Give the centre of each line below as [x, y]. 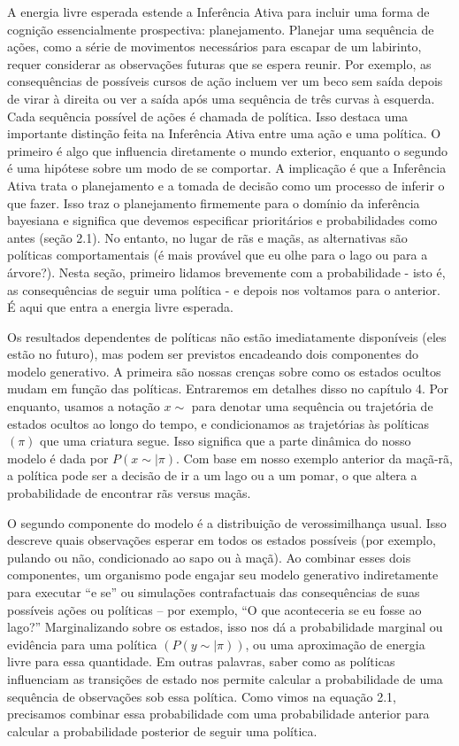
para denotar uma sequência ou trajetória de [312, 406]
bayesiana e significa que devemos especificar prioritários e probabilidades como [222, 220]
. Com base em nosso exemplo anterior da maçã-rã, [314, 458]
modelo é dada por [58, 458]
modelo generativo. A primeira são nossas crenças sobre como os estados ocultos [224, 371]
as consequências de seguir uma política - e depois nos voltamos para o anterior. [224, 289]
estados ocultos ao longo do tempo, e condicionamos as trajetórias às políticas [218, 423]
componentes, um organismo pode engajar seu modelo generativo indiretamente [223, 575]
